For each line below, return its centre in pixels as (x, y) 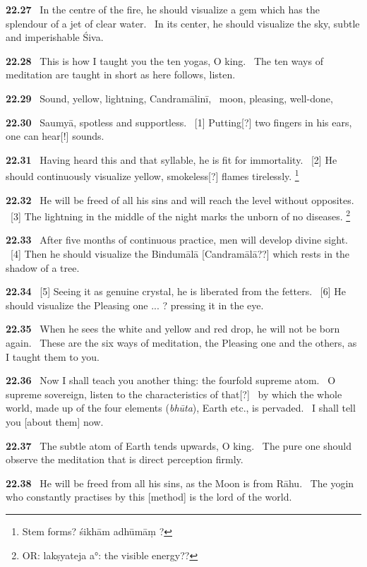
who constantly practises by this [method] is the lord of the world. (149, 497)
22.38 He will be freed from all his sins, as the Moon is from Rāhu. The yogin (180, 483)
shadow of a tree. (43, 267)
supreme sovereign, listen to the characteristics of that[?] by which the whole (174, 394)
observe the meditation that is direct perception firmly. (125, 459)
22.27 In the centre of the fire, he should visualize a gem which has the (163, 9)
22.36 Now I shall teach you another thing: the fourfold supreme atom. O (171, 380)
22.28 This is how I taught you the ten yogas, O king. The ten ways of (164, 60)
